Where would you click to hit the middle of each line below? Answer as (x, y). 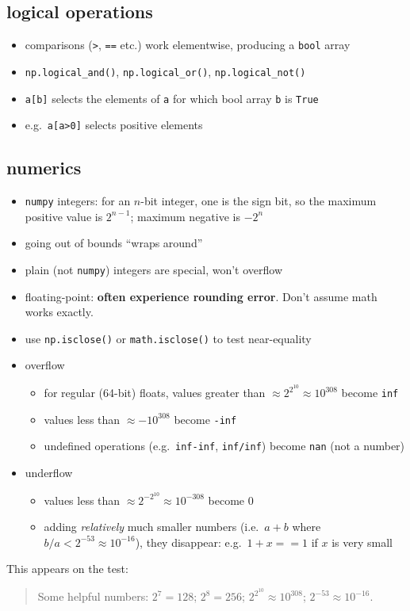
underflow (49, 472)
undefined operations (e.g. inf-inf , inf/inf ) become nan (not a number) (224, 446)
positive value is (64, 216)
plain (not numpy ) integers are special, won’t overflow (154, 269)
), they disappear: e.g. (188, 542)
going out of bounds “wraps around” (114, 243)
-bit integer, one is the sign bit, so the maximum (259, 201)
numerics (44, 168)
